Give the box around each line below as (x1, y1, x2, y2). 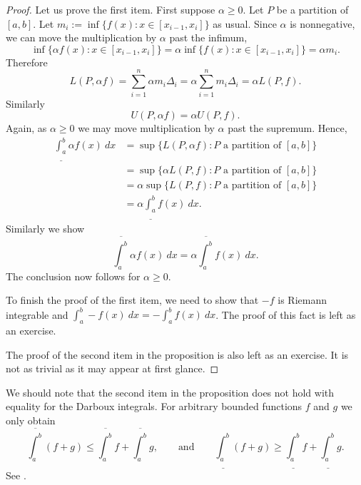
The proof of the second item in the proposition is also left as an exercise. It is (6, 347, 349, 362)
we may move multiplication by (78, 121, 215, 136)
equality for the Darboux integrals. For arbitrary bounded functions (6, 399, 302, 414)
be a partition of (276, 2, 349, 16)
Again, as (6, 121, 47, 136)
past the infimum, (169, 30, 248, 45)
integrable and (6, 307, 68, 322)
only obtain (6, 413, 56, 428)
